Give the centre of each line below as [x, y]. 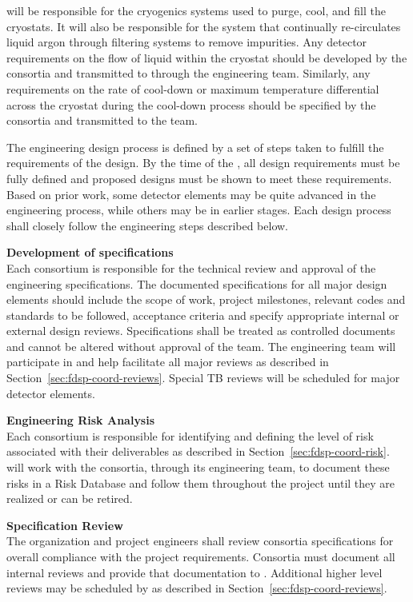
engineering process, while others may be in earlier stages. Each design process [199, 210]
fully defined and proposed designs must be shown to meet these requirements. [199, 178]
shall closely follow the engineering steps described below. [148, 225]
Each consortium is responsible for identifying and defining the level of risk [190, 435]
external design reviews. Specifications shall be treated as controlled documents [201, 331]
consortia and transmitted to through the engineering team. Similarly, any [188, 73]
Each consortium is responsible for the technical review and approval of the [191, 267]
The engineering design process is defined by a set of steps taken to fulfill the [195, 147]
